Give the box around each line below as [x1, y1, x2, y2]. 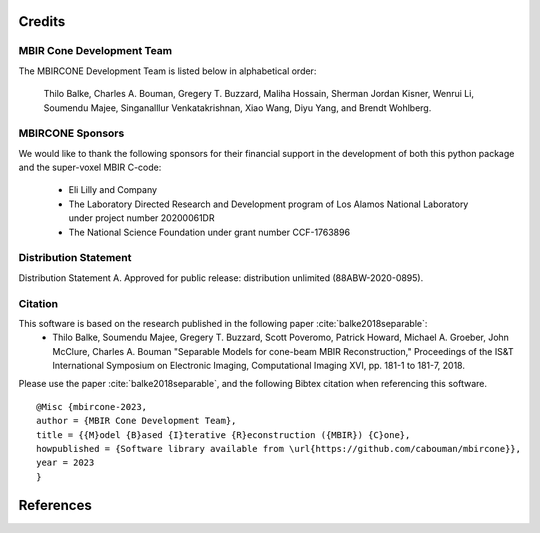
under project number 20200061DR [68, 212, 215, 224]
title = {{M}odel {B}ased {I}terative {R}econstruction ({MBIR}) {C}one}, [36, 429, 411, 440]
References [18, 496, 92, 514]
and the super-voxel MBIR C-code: [18, 161, 162, 174]
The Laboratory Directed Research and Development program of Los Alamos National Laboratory [68, 198, 469, 210]
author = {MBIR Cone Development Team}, [36, 415, 237, 427]
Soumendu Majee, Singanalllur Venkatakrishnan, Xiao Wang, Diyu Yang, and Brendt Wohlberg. [43, 101, 432, 114]
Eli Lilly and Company [68, 184, 158, 196]
